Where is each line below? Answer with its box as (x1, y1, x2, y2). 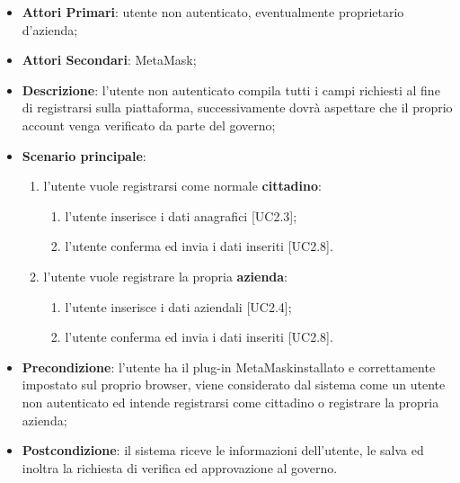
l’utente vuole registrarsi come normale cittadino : (43, 176, 322, 195)
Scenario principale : (22, 146, 146, 165)
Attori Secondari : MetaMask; (22, 50, 197, 69)
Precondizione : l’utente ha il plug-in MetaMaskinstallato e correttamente (22, 357, 436, 376)
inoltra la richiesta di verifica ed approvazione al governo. (22, 458, 338, 477)
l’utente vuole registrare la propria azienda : (43, 266, 288, 285)
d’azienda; (22, 20, 78, 39)
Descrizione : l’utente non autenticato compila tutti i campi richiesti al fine (22, 80, 440, 99)
